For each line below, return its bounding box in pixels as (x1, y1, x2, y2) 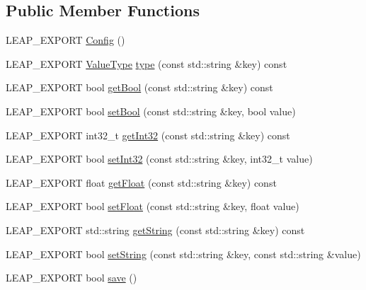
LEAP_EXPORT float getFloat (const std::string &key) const (6, 175, 277, 190)
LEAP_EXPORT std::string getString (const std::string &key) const (6, 222, 305, 237)
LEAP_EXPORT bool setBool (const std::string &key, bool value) (6, 103, 296, 118)
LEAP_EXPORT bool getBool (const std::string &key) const (6, 80, 273, 95)
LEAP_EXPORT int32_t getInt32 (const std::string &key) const (6, 127, 290, 142)
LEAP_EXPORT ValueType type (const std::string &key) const (6, 56, 287, 71)
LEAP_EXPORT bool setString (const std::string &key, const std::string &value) (6, 246, 361, 261)
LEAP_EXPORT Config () (6, 33, 125, 47)
